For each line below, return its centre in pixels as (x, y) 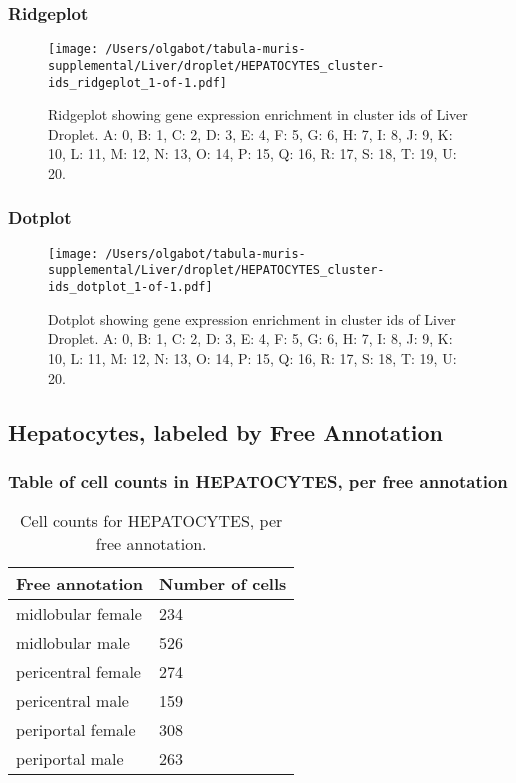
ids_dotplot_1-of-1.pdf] (130, 287)
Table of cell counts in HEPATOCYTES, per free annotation (258, 480)
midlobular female (79, 614)
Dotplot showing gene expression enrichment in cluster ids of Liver (252, 318)
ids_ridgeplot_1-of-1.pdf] (137, 82)
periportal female (76, 730)
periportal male (70, 759)
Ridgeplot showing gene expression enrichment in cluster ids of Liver (258, 114)
